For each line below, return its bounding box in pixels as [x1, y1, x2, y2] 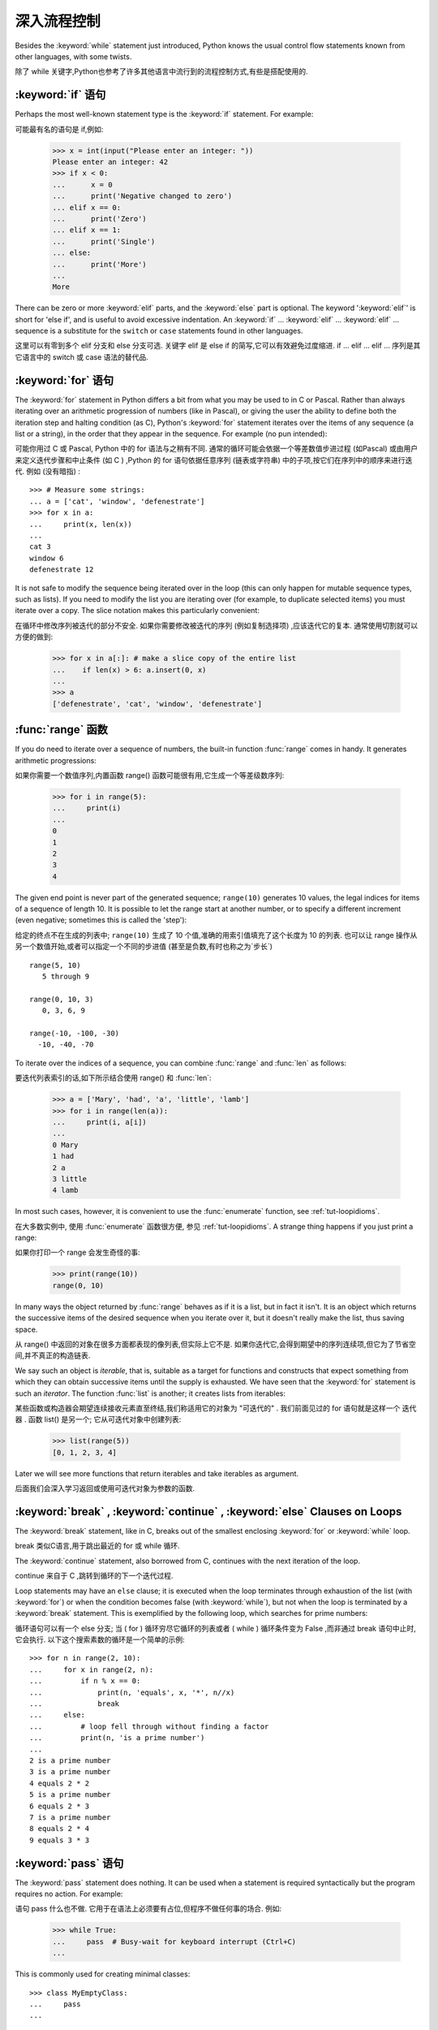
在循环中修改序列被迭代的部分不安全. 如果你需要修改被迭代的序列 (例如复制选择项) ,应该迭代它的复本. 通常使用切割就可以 [15, 620, 419, 630]
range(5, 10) [29, 961, 81, 970]
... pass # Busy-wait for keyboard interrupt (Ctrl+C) [52, 1937, 297, 1946]
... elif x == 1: [52, 226, 122, 235]
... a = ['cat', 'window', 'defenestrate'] [29, 496, 205, 506]
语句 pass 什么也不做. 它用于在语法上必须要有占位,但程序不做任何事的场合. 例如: [15, 1904, 282, 1914]
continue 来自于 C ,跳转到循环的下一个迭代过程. [15, 1571, 174, 1581]
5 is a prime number [29, 1790, 111, 1799]
